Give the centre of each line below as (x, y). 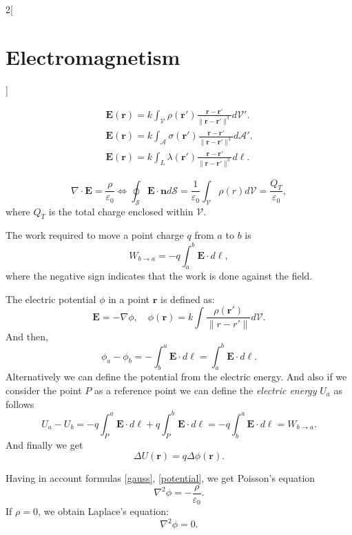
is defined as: (188, 299)
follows (20, 403)
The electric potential (51, 299)
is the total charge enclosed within (121, 211)
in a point (129, 299)
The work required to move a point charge (95, 235)
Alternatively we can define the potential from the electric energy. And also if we (176, 377)
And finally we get (44, 444)
